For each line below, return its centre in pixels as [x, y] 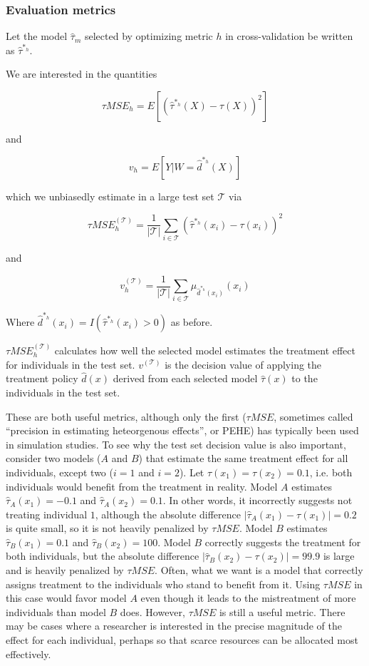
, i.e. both [331, 472]
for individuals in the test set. [71, 364]
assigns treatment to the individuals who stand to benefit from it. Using [163, 584]
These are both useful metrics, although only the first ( [126, 416]
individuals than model [56, 611]
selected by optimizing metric [149, 36]
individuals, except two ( [59, 472]
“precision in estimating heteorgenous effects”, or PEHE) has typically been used [182, 430]
